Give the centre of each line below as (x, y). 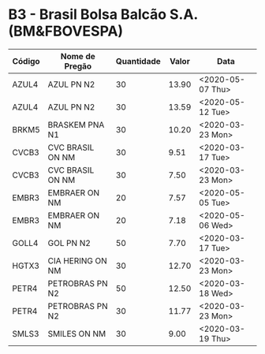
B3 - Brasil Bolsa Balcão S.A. (103, 15)
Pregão (78, 66)
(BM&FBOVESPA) (66, 31)
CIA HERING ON (78, 260)
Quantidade (138, 61)
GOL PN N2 (69, 243)
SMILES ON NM (77, 334)
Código (26, 61)
